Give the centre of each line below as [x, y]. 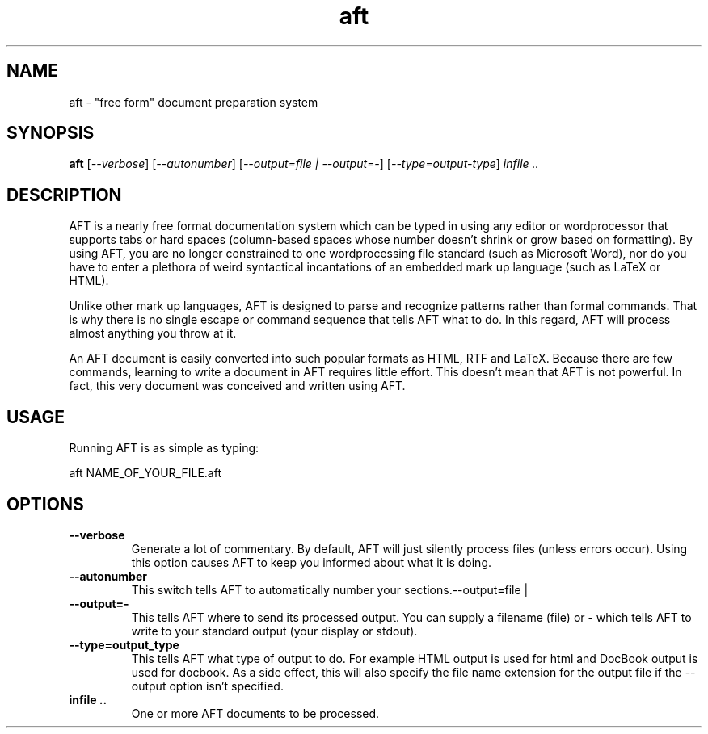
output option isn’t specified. [207, 686]
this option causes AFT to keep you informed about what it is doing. [312, 562]
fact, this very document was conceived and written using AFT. [237, 386]
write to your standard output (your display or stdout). [274, 631]
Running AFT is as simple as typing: [164, 448]
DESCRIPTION [64, 195]
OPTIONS [45, 504]
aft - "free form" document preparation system [194, 102]
